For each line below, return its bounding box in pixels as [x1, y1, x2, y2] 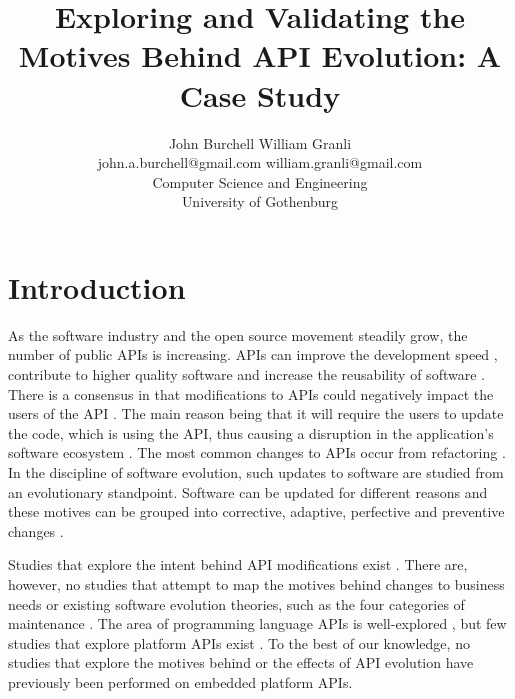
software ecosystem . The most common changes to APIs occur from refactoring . [8, 442, 506, 463]
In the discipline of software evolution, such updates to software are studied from [8, 461, 504, 482]
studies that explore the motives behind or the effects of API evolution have [8, 652, 474, 673]
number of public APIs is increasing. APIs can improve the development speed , [8, 344, 498, 365]
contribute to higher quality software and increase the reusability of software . [8, 364, 485, 384]
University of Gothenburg [181, 191, 339, 212]
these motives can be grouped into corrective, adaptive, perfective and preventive [8, 501, 505, 522]
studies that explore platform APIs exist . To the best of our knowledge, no [8, 632, 470, 653]
